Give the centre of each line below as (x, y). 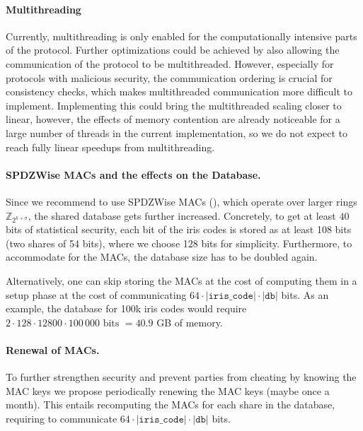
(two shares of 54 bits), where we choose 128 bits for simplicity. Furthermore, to (179, 243)
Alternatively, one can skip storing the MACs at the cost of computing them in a (181, 281)
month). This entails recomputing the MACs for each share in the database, (171, 405)
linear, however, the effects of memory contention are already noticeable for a (173, 119)
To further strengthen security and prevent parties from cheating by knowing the (181, 377)
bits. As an (305, 294)
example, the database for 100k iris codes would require (126, 308)
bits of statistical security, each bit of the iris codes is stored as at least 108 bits (179, 229)
